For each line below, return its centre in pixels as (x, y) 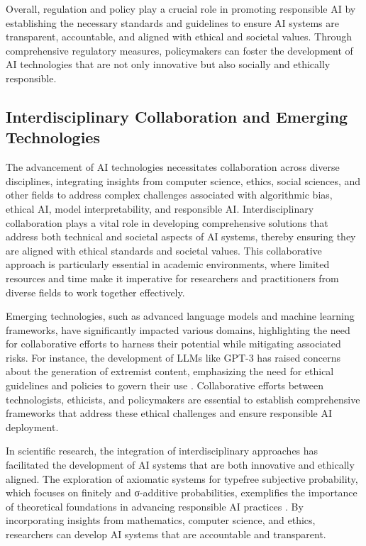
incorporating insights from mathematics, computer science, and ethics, (161, 520)
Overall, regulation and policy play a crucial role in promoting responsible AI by (181, 9)
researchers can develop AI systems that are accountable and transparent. (166, 534)
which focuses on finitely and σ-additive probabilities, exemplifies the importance (182, 492)
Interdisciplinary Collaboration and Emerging (177, 116)
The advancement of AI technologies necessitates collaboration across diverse (173, 167)
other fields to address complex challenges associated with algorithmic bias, (169, 195)
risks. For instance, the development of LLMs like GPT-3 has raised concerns (173, 357)
